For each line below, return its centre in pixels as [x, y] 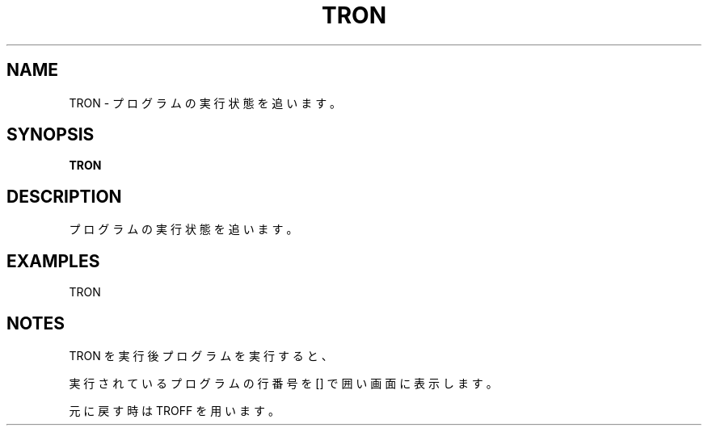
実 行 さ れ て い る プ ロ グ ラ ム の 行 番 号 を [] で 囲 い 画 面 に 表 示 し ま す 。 [283, 383]
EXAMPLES [53, 261]
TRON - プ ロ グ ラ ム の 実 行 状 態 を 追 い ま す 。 [205, 103]
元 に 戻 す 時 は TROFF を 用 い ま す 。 [174, 410]
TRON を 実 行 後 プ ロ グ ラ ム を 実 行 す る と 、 [201, 355]
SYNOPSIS [51, 135]
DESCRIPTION [64, 196]
